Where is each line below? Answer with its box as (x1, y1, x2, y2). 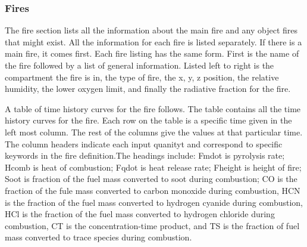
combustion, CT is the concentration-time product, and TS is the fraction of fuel (5, 219, 300, 231)
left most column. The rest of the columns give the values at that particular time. (5, 125, 303, 138)
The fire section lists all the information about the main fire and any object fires (5, 24, 298, 36)
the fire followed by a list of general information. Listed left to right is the (5, 59, 274, 71)
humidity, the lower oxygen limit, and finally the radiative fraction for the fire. (5, 82, 291, 95)
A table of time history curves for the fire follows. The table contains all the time (5, 102, 301, 115)
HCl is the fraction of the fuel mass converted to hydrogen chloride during (5, 208, 275, 220)
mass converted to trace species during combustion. (5, 231, 192, 243)
